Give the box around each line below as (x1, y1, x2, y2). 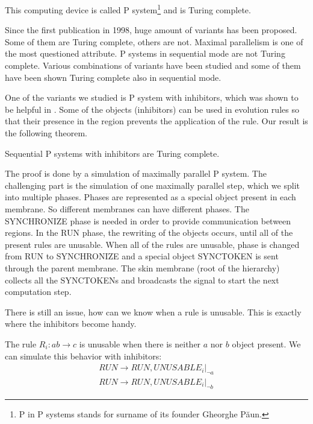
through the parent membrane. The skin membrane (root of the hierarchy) (5, 261, 280, 274)
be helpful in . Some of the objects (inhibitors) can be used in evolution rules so (5, 103, 299, 115)
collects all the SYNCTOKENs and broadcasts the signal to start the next (5, 273, 279, 286)
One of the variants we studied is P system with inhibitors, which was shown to (5, 91, 299, 104)
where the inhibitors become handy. (5, 317, 137, 330)
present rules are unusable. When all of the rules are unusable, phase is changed (5, 238, 300, 250)
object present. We (232, 337, 301, 350)
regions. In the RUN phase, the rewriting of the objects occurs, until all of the (5, 226, 293, 239)
